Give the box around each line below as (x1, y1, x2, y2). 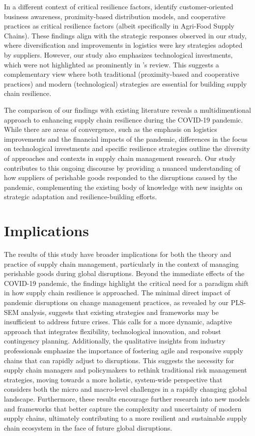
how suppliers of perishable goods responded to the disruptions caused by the (4, 172, 237, 183)
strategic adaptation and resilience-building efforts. (4, 191, 157, 202)
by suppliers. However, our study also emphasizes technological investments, (4, 49, 233, 60)
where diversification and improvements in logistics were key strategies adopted (4, 40, 243, 50)
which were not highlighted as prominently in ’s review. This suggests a (4, 59, 219, 69)
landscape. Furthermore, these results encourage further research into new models (4, 393, 250, 404)
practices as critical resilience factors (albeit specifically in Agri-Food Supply (4, 21, 235, 31)
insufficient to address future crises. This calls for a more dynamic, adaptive (4, 316, 232, 327)
